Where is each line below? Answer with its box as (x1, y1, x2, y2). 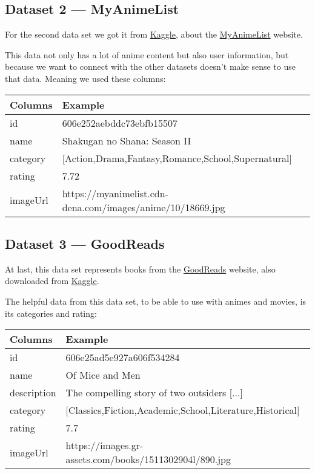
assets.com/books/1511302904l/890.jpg (65, 452, 231, 467)
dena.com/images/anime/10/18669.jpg (62, 200, 225, 214)
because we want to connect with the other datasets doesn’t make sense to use (5, 60, 296, 73)
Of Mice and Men (65, 368, 141, 382)
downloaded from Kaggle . (5, 274, 99, 287)
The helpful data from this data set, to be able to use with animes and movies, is (5, 294, 307, 307)
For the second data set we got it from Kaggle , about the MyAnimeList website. (5, 28, 303, 41)
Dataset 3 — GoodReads (5, 234, 165, 252)
